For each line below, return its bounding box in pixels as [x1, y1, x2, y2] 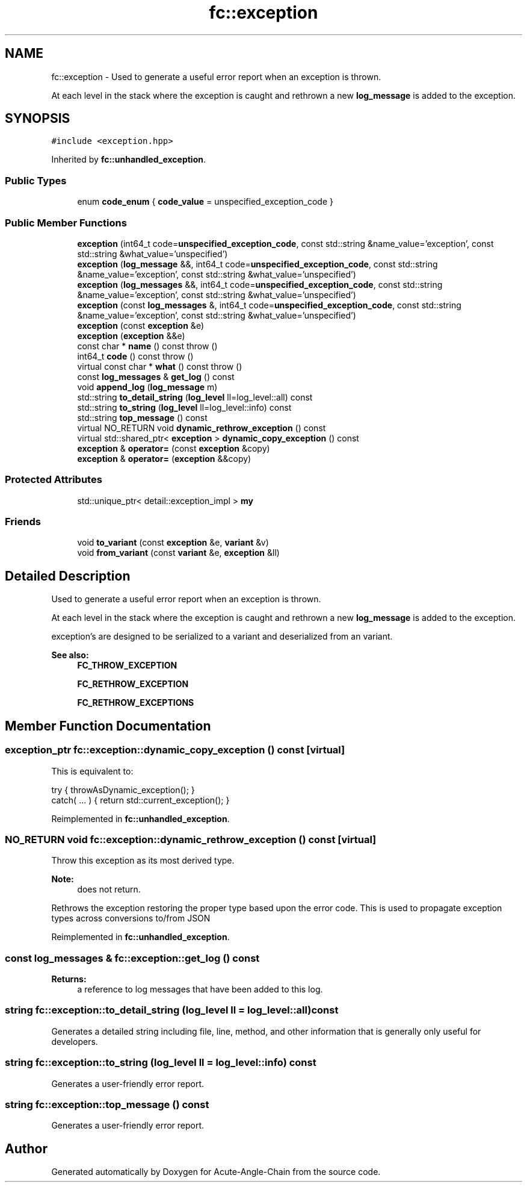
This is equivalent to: [51, 765, 134, 776]
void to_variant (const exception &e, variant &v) [77, 537, 269, 548]
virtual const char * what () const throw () [77, 361, 242, 372]
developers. [51, 1036, 98, 1047]
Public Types [5, 174, 67, 187]
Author [5, 1141, 48, 1156]
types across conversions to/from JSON [51, 913, 211, 924]
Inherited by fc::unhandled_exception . [51, 154, 206, 165]
